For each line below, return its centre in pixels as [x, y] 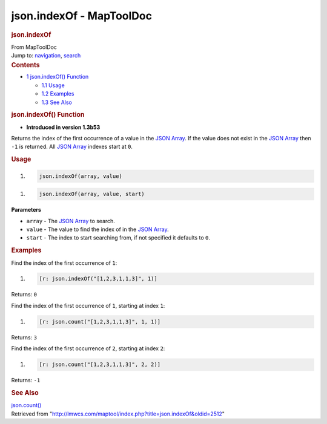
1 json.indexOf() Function [58, 77]
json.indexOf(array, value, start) [92, 194]
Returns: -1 [26, 380]
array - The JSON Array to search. [71, 221]
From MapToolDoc [34, 47]
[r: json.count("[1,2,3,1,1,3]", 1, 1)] [100, 321]
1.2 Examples [58, 94]
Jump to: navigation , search [46, 56]
